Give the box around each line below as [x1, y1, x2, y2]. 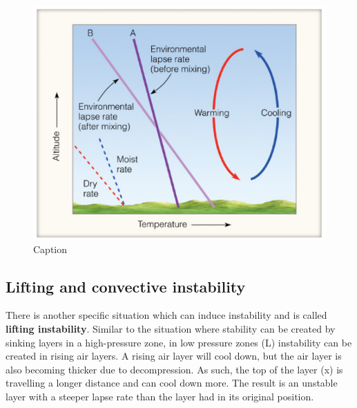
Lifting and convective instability [6, 275, 246, 297]
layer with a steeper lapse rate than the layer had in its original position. [6, 389, 314, 404]
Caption [33, 241, 68, 256]
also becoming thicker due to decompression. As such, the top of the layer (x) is [6, 362, 343, 376]
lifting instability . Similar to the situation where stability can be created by [6, 322, 336, 336]
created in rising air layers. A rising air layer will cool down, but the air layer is [6, 349, 342, 363]
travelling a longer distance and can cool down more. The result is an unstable [6, 375, 338, 390]
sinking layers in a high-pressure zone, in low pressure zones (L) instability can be [6, 335, 352, 349]
